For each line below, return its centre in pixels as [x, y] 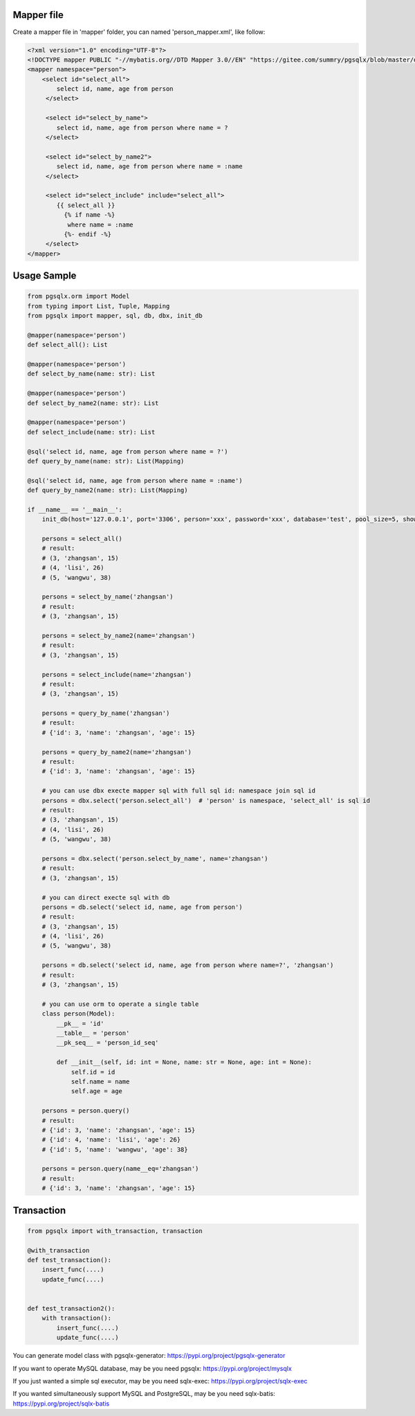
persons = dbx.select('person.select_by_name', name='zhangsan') [155, 858]
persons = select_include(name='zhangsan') [117, 674]
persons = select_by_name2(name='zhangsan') [119, 635]
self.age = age [96, 1091]
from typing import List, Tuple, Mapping [99, 306]
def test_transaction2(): [71, 1308]
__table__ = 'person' [93, 1033]
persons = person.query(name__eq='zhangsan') [120, 1169]
